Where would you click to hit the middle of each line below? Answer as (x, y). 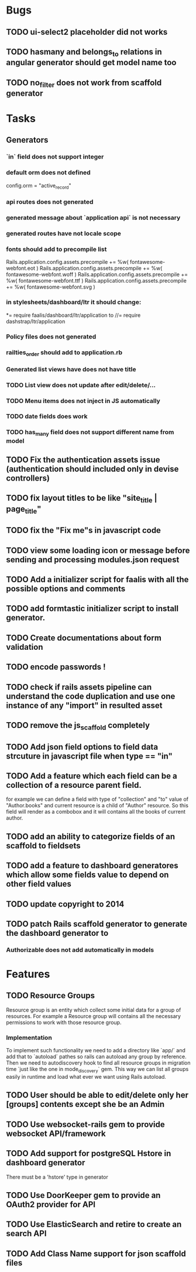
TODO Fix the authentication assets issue (83, 460)
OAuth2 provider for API (51, 1204)
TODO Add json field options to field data (82, 747)
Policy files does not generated (51, 337)
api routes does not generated (50, 202)
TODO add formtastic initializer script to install (92, 609)
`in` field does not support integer (55, 157)
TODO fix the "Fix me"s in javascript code (83, 530)
